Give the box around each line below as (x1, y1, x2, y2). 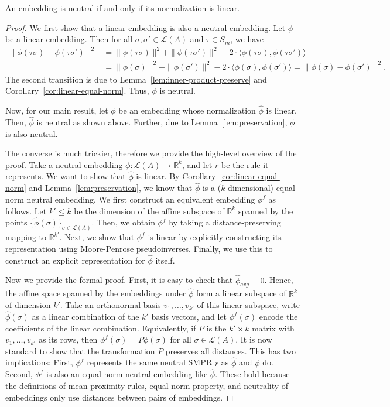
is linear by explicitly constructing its (148, 231, 282, 243)
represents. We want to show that (5, 170, 126, 182)
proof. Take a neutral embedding (5, 158, 123, 170)
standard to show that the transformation (5, 344, 155, 357)
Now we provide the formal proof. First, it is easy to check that (5, 273, 233, 286)
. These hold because (215, 368, 290, 380)
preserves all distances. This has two (165, 344, 296, 357)
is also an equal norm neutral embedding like (46, 368, 208, 380)
